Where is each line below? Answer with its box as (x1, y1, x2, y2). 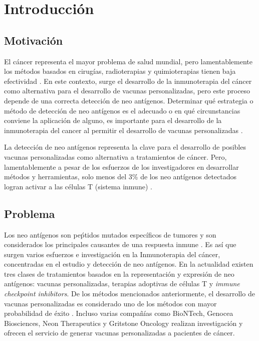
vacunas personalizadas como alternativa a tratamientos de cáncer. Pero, (4, 151, 227, 162)
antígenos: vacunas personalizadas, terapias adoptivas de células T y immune (4, 278, 240, 289)
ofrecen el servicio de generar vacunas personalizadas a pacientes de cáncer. (4, 327, 235, 338)
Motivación (4, 32, 63, 48)
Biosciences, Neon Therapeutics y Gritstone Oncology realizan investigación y (4, 317, 243, 328)
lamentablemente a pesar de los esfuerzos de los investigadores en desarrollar (4, 161, 239, 172)
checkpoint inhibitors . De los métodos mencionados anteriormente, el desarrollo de (4, 288, 255, 299)
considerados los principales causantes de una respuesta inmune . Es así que (4, 239, 236, 250)
